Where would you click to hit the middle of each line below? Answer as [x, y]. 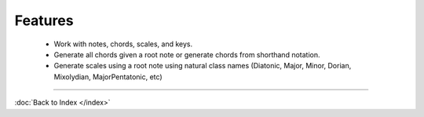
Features [44, 20]
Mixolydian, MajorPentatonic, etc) [108, 77]
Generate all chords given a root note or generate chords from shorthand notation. [187, 54]
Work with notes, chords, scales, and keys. [123, 44]
